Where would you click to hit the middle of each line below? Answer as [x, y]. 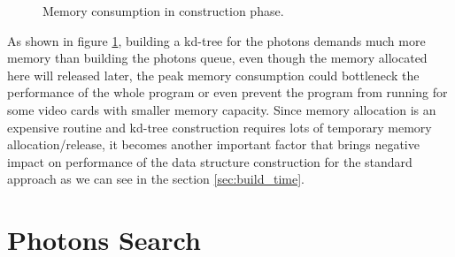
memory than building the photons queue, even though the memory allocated [217, 58]
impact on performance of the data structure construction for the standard [210, 161]
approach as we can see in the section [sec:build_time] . [156, 179]
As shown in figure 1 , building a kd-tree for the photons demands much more [216, 40]
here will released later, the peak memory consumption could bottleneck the [213, 75]
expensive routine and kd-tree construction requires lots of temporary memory [220, 127]
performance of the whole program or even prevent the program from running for [227, 92]
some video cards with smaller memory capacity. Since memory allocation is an [222, 109]
